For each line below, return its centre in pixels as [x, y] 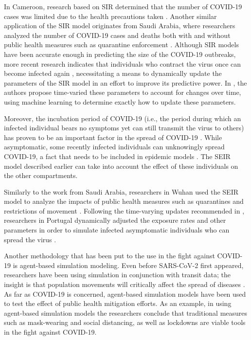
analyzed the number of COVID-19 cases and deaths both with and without [117, 35]
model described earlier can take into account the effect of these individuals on [121, 166]
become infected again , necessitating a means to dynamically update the [113, 73]
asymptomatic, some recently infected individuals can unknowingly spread [114, 147]
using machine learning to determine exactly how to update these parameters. [120, 101]
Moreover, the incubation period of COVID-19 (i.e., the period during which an [123, 118]
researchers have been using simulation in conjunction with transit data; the [117, 275]
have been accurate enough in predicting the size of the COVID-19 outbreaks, [120, 54]
